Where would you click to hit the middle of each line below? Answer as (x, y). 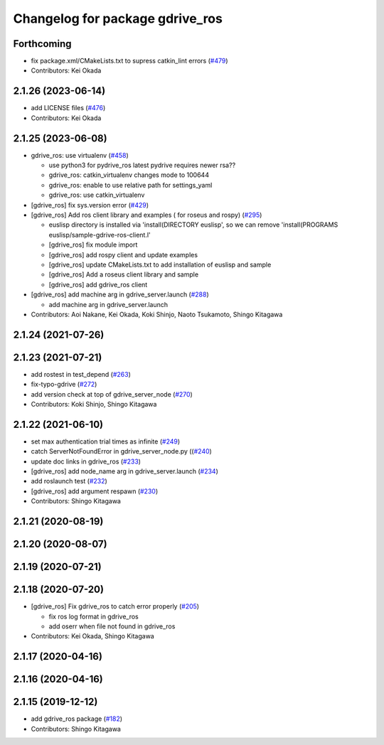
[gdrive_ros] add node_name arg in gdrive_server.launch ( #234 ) (124, 471)
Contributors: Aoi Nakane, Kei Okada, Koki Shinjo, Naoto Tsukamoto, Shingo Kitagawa (157, 314)
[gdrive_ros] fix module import (93, 245)
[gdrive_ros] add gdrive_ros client (98, 284)
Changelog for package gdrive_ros (118, 18)
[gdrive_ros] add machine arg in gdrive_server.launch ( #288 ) (120, 294)
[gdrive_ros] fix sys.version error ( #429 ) (90, 205)
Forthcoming (42, 44)
